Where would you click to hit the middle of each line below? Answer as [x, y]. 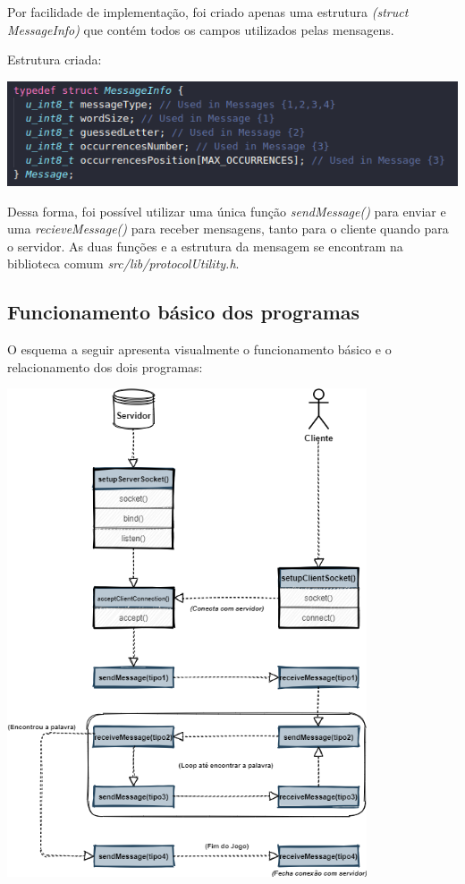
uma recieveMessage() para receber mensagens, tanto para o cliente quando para [228, 229]
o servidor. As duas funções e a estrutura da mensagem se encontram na [205, 246]
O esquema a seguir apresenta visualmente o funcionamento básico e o [199, 349]
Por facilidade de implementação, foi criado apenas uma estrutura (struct [208, 12]
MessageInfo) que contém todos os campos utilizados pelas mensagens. [201, 29]
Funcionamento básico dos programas [184, 312]
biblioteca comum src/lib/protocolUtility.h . [123, 263]
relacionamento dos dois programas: [105, 366]
